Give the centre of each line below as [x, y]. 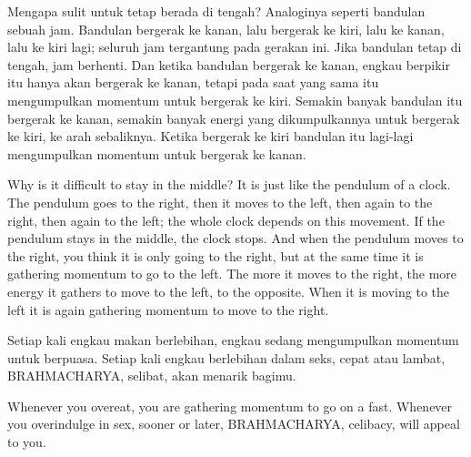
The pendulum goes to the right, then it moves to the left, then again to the [220, 202]
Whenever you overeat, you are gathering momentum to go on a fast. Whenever [230, 406]
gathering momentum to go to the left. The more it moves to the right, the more [232, 274]
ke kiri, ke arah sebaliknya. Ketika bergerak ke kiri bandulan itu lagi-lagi [210, 136]
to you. [27, 442]
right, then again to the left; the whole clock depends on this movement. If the [226, 220]
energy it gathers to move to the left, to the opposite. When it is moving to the [228, 291]
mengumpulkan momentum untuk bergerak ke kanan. [157, 153]
